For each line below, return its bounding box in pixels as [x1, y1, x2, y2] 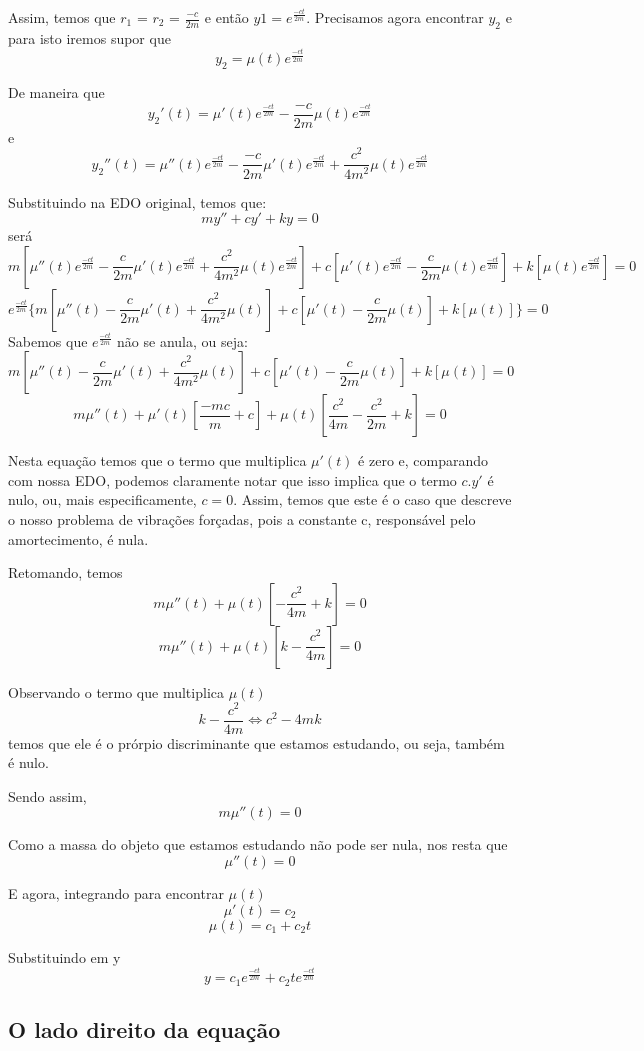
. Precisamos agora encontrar [306, 7, 484, 27]
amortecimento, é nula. [8, 528, 149, 549]
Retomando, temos [8, 562, 123, 583]
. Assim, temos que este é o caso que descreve [233, 489, 512, 510]
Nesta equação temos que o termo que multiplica [8, 450, 307, 471]
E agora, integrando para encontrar [8, 882, 224, 903]
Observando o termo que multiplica [8, 681, 224, 702]
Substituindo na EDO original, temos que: [8, 191, 267, 212]
